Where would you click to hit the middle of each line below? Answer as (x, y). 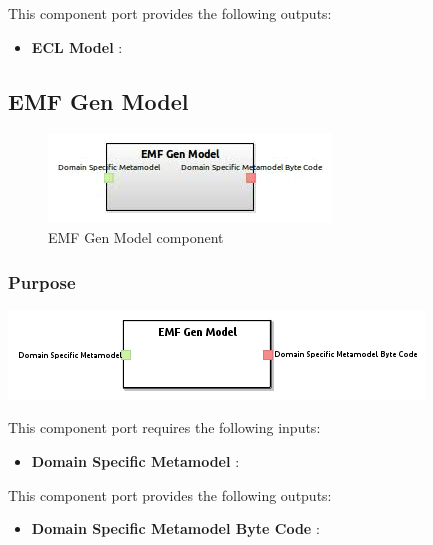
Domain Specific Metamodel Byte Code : (175, 528)
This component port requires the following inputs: (164, 427)
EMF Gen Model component (136, 236)
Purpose (42, 281)
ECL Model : (77, 46)
